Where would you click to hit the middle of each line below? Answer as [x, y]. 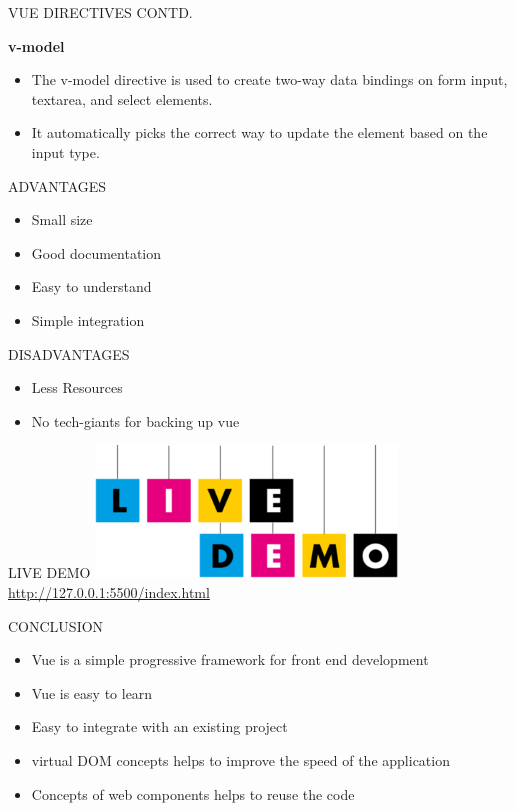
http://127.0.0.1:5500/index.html [109, 592]
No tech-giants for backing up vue [135, 420]
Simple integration [88, 319]
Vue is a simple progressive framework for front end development [230, 659]
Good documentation [96, 252]
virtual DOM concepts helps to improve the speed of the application [240, 760]
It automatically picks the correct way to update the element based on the [259, 132]
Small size [62, 219]
